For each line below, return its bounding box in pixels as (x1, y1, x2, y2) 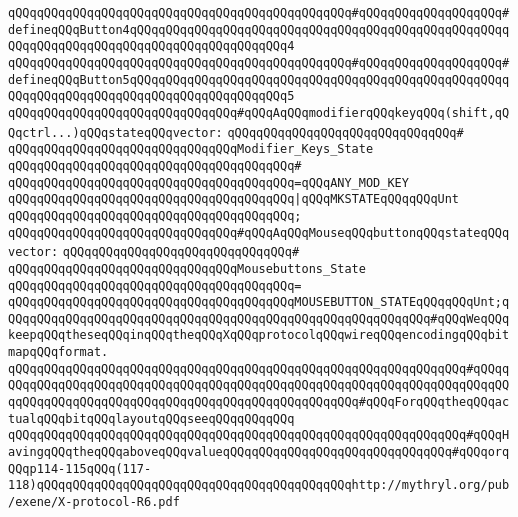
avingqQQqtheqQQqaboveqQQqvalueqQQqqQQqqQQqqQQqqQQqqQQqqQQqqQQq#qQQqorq (8, 445, 510, 460)
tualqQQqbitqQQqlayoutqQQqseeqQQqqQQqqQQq (8, 411, 295, 426)
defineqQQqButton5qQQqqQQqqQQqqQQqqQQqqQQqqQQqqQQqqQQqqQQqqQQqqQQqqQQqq (8, 72, 510, 87)
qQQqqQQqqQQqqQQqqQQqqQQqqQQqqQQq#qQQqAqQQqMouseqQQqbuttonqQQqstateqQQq (8, 225, 510, 240)
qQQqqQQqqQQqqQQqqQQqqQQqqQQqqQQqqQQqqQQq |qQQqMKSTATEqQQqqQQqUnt (8, 192, 460, 207)
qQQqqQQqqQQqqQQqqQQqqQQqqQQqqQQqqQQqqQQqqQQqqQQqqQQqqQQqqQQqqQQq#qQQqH (8, 428, 510, 443)
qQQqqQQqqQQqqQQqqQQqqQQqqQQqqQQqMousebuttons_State (8, 261, 366, 276)
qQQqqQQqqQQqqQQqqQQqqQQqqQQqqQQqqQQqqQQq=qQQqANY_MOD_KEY (8, 175, 409, 190)
